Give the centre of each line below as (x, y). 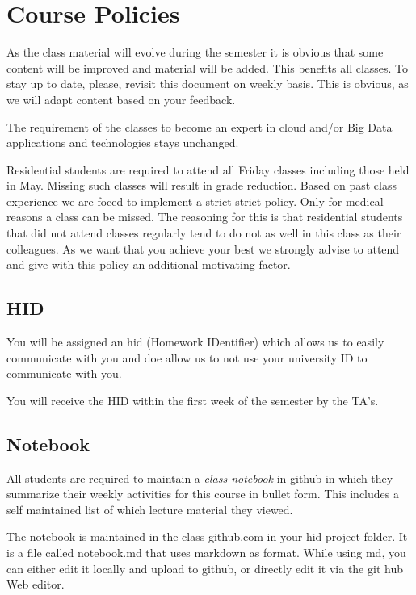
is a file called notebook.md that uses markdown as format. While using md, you (206, 552)
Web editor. (36, 584)
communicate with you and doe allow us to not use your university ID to (187, 357)
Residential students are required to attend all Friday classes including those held (208, 169)
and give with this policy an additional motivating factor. (149, 264)
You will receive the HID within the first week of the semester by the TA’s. (193, 400)
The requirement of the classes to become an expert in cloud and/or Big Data (200, 126)
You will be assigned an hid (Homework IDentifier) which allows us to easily (195, 342)
